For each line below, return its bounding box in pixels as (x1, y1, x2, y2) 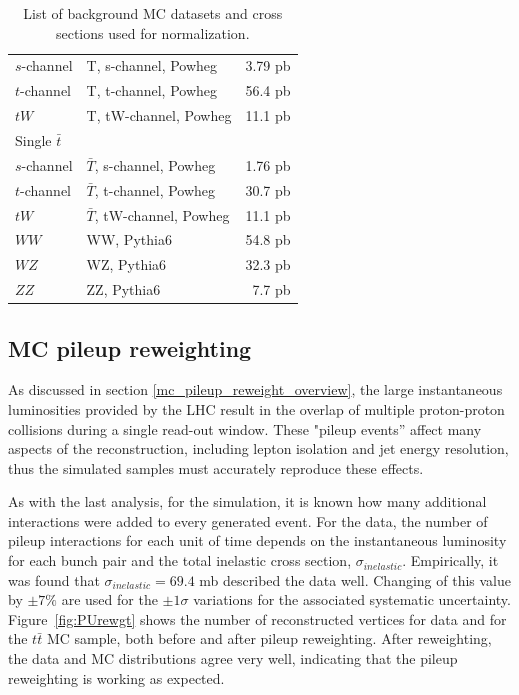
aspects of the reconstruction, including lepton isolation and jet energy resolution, (8, 438, 509, 459)
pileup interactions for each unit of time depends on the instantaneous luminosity (8, 530, 507, 551)
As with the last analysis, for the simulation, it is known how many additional (8, 491, 487, 512)
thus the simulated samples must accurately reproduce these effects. (8, 457, 424, 478)
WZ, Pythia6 (86, 254, 167, 275)
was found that (8, 569, 100, 590)
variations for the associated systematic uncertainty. (193, 589, 511, 610)
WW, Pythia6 (86, 229, 172, 250)
